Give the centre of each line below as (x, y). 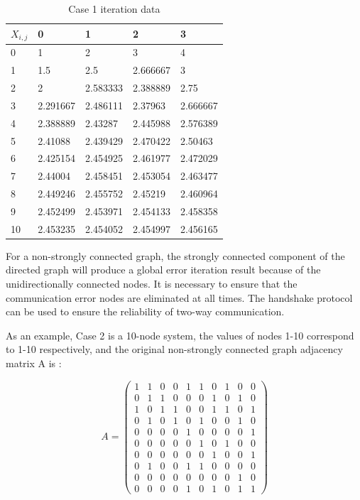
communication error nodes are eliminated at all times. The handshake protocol (179, 297)
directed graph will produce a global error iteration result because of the (163, 270)
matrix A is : (34, 363)
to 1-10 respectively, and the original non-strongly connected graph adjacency (174, 349)
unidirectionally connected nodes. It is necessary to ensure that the (152, 284)
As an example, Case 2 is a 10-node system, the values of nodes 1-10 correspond (180, 335)
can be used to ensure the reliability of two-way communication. (145, 311)
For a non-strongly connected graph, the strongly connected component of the (175, 255)
